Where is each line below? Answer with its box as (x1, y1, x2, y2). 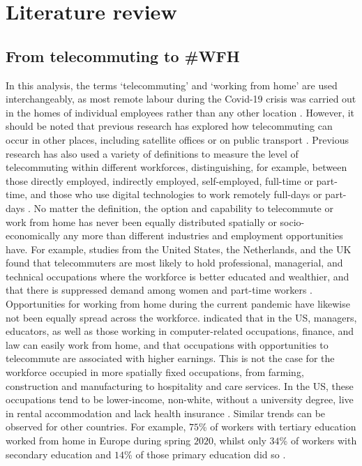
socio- (280, 214, 305, 229)
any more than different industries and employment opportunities (63, 228, 343, 243)
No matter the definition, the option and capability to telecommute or (33, 200, 333, 215)
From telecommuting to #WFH (6, 45, 240, 66)
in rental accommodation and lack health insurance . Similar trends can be (6, 405, 326, 420)
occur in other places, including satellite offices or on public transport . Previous (6, 132, 349, 146)
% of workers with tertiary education (199, 419, 356, 434)
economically (6, 228, 61, 243)
